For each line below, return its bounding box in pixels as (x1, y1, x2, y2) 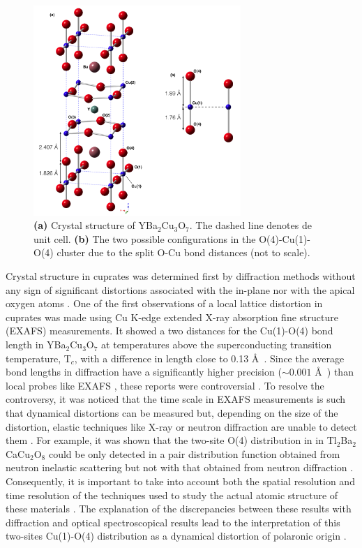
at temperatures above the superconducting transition (101, 337, 332, 352)
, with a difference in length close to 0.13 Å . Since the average (74, 350, 345, 365)
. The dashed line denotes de (189, 218, 312, 232)
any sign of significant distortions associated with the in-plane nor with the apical (6, 282, 355, 297)
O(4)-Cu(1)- (259, 231, 311, 246)
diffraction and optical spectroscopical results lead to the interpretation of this (6, 514, 340, 529)
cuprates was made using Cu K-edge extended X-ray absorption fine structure (6, 309, 338, 324)
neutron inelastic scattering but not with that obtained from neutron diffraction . (6, 460, 354, 475)
